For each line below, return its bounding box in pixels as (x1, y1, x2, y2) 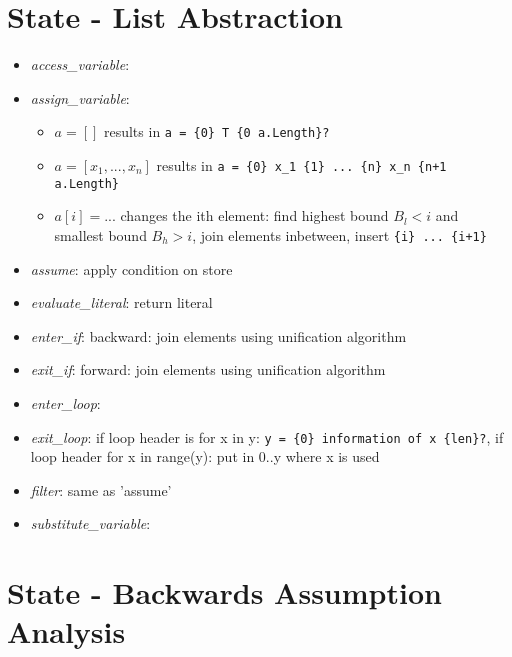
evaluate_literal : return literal (30, 292, 213, 313)
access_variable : (30, 54, 130, 75)
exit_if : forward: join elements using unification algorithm (30, 359, 386, 380)
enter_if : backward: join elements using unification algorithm (30, 325, 407, 346)
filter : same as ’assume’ (30, 479, 172, 500)
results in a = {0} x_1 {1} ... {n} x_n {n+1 (156, 154, 447, 175)
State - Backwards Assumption (7, 572, 442, 613)
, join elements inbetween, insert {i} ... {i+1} (192, 224, 487, 245)
